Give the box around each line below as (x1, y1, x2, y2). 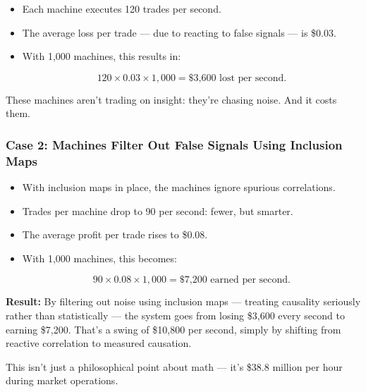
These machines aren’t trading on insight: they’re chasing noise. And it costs (6, 92, 337, 106)
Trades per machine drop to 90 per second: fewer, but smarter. (22, 203, 293, 218)
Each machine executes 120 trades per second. (22, 1, 221, 16)
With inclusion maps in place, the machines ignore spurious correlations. (22, 180, 336, 195)
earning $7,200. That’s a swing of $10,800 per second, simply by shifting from (6, 321, 341, 336)
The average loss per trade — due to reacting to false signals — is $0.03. (22, 25, 336, 39)
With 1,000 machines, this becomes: (22, 250, 177, 265)
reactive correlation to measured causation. (6, 336, 192, 350)
